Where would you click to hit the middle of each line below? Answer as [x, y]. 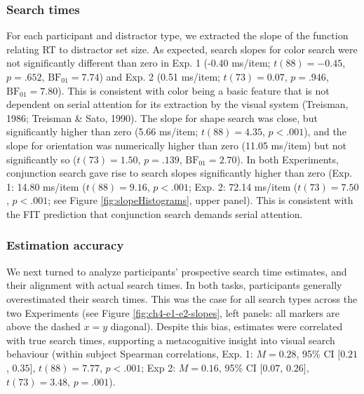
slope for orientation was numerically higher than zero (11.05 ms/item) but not [176, 145]
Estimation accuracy [65, 245]
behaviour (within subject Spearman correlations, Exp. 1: [130, 354]
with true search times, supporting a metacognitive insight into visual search [171, 340]
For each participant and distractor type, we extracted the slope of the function [177, 35]
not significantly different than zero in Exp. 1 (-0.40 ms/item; [139, 63]
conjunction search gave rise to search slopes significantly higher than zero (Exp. [180, 173]
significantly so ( [42, 159]
